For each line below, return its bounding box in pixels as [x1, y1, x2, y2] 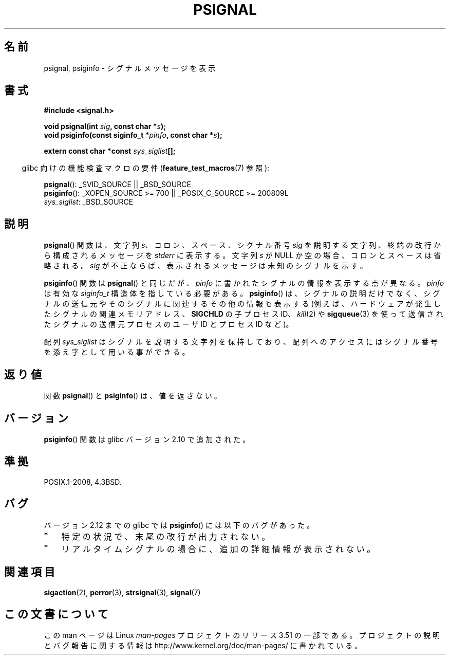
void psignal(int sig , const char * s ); [44, 122, 166, 131]
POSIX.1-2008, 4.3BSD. [44, 477, 122, 486]
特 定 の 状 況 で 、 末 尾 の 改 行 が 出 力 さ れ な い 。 [61, 531, 270, 542]
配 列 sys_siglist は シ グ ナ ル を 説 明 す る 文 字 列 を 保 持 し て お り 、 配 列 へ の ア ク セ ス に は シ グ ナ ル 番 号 [44, 337, 438, 346]
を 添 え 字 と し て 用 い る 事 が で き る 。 [44, 347, 190, 357]
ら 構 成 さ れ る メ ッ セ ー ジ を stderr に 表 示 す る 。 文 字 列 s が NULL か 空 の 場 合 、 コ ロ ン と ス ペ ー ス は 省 [44, 251, 441, 260]
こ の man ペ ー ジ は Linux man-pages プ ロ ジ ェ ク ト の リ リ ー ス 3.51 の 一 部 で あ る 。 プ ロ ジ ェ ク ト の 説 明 [44, 631, 440, 640]
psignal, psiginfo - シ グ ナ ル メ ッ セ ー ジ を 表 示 [44, 63, 216, 72]
